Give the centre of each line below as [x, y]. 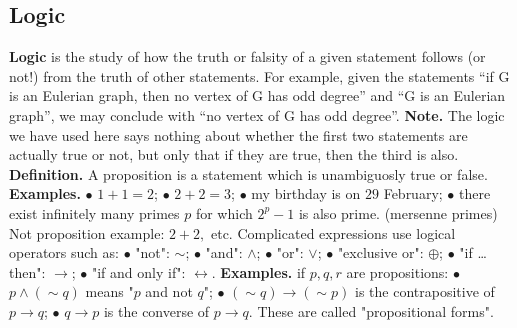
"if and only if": [138, 271]
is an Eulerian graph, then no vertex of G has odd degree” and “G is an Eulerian [257, 95]
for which [224, 212]
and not [169, 291]
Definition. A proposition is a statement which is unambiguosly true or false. [248, 173]
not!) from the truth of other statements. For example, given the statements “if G [259, 75]
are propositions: [397, 271]
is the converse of [156, 310]
